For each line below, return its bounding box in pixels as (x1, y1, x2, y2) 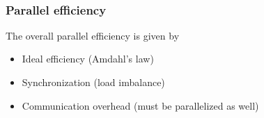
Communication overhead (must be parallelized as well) (22, 98, 259, 112)
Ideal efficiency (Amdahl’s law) (22, 51, 154, 66)
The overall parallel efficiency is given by (6, 28, 180, 42)
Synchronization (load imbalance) (22, 75, 165, 89)
